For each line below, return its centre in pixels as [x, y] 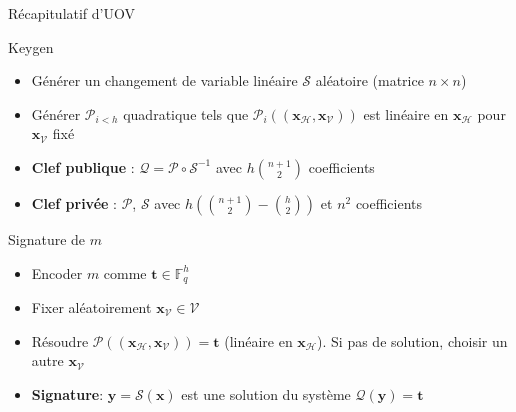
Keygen [31, 46]
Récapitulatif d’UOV [71, 13]
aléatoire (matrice [369, 80]
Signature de [47, 238]
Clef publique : [83, 166]
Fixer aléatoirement [91, 307]
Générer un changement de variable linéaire [164, 80]
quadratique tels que [186, 113]
